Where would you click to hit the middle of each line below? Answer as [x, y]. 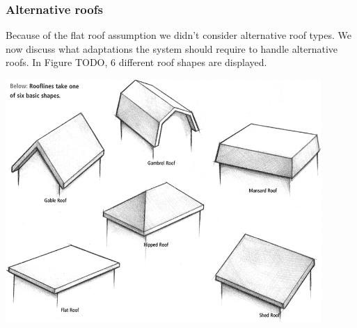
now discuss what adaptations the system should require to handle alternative [172, 48]
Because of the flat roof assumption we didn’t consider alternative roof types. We [178, 35]
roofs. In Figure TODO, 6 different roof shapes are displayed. [136, 62]
